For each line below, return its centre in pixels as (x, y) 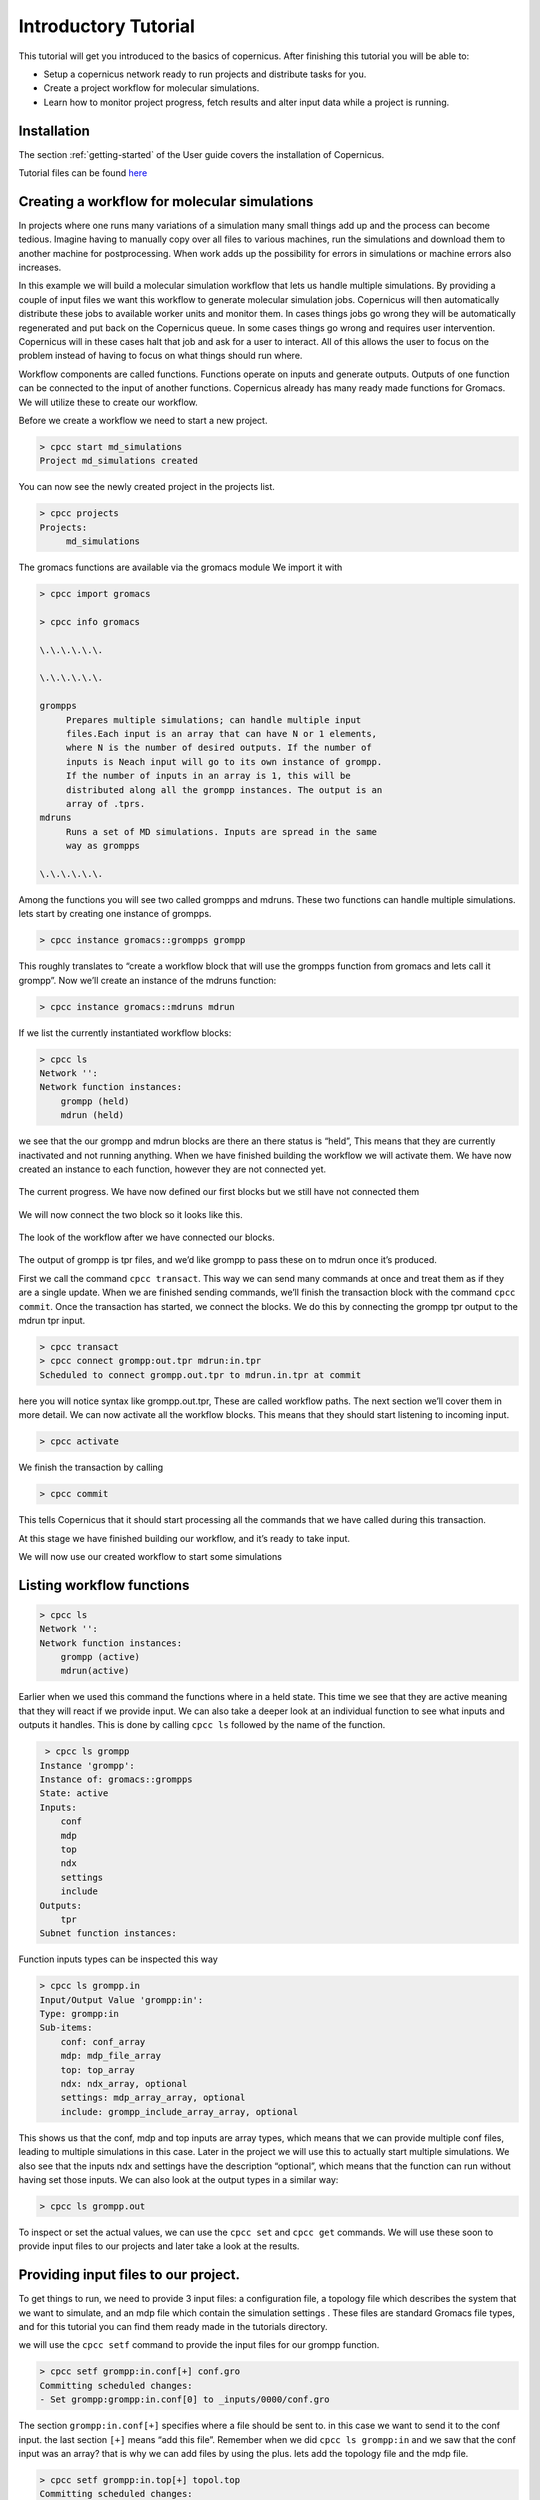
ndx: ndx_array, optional (124, 2083)
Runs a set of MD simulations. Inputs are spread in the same (221, 831)
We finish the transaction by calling (91, 1467)
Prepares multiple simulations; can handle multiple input (213, 719)
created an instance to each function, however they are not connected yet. (172, 1169)
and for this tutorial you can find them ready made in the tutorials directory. (173, 2326)
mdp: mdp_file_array (111, 2056)
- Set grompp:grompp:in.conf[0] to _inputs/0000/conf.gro (184, 2399)
